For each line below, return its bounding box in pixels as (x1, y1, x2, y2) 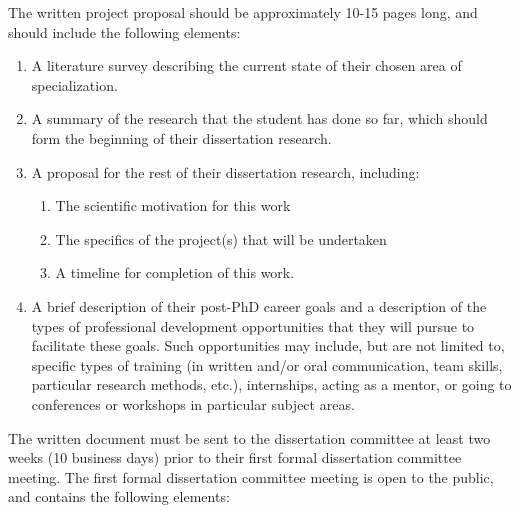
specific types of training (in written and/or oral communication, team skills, (31, 354, 503, 375)
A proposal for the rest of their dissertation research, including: (31, 161, 420, 182)
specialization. (31, 74, 118, 95)
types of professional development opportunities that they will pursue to (31, 315, 475, 336)
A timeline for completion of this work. (55, 262, 295, 283)
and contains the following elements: (8, 486, 230, 507)
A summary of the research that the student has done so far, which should (31, 108, 488, 129)
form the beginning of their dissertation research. (31, 127, 332, 148)
